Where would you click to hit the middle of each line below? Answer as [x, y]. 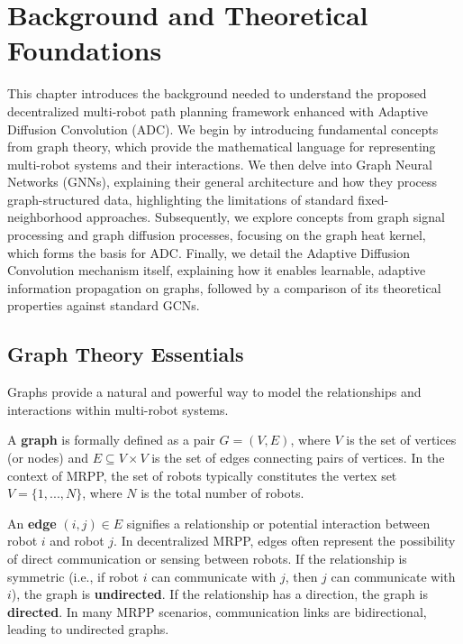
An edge [32, 523]
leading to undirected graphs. [88, 629]
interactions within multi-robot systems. [118, 409]
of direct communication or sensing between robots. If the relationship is [207, 558]
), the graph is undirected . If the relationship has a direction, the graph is [219, 594]
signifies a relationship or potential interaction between [278, 523]
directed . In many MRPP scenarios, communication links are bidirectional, [217, 611]
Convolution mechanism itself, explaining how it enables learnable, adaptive [217, 270]
